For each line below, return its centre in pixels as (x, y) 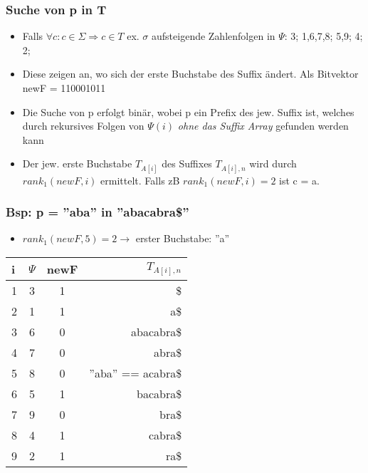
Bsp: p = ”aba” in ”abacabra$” (98, 212)
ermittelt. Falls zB (140, 180)
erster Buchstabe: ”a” (183, 238)
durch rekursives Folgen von (83, 126)
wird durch (273, 163)
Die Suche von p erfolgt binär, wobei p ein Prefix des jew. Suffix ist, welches (188, 111)
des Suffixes (187, 163)
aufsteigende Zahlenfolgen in (214, 36)
